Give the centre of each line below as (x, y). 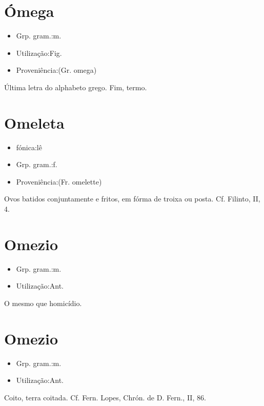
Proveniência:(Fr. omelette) (59, 181)
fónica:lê (29, 147)
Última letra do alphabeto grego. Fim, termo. (76, 87)
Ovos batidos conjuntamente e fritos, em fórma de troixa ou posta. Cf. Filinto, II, (132, 199)
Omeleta (34, 122)
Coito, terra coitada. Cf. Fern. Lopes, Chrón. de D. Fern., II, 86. (105, 397)
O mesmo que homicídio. (43, 303)
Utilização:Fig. (39, 53)
